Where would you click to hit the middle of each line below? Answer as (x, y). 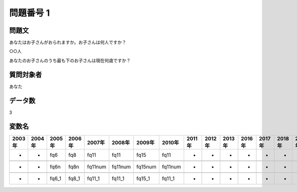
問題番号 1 (29, 13)
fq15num (147, 167)
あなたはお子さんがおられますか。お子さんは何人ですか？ (68, 43)
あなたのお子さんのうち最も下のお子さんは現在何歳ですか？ (70, 60)
